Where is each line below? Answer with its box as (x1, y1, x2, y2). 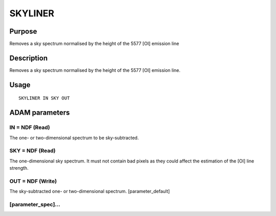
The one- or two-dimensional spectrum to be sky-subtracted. (9, 134, 139, 141)
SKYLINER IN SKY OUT (18, 95, 70, 101)
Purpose (9, 27, 37, 36)
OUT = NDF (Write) (9, 177, 57, 184)
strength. (9, 165, 29, 171)
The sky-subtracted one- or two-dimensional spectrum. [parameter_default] (9, 188, 170, 195)
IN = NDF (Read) (9, 124, 51, 131)
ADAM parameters (9, 109, 70, 117)
